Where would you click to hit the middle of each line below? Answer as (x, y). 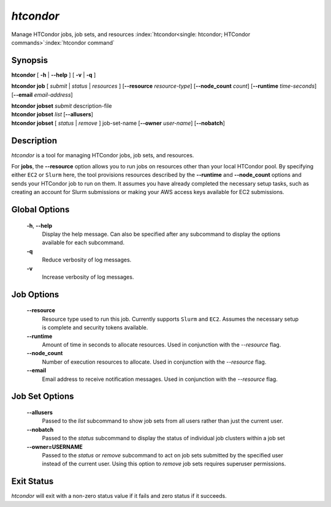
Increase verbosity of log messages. (88, 277)
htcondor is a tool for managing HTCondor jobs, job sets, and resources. (103, 155)
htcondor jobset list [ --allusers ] (52, 115)
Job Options (35, 294)
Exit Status (32, 482)
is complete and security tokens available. (95, 328)
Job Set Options (43, 396)
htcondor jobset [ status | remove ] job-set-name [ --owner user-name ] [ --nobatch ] (118, 123)
